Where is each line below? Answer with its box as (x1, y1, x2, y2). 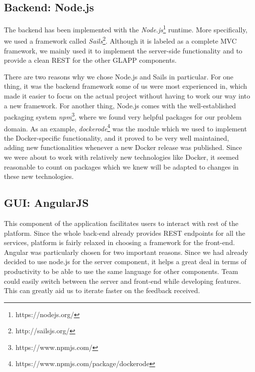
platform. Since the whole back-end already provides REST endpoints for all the (4, 227, 245, 238)
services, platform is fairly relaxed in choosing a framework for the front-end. (4, 237, 235, 248)
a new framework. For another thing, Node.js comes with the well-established (4, 100, 236, 110)
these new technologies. (4, 171, 74, 181)
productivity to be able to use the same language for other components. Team (4, 266, 238, 276)
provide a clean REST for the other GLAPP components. (4, 55, 177, 65)
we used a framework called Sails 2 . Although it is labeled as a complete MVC (4, 34, 237, 46)
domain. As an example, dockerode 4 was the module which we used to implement (4, 122, 247, 133)
